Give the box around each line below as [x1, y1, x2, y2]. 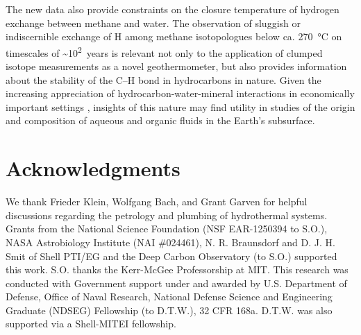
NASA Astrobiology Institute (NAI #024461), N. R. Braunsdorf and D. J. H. [6, 234, 335, 249]
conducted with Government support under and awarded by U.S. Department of [6, 275, 347, 290]
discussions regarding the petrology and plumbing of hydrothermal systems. [6, 207, 328, 222]
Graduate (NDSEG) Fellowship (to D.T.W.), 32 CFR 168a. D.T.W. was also [6, 302, 333, 317]
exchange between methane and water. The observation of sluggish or [6, 15, 301, 30]
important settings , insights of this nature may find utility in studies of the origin [6, 99, 355, 114]
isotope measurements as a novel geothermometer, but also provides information [6, 59, 347, 74]
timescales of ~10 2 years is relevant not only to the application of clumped [6, 43, 323, 60]
